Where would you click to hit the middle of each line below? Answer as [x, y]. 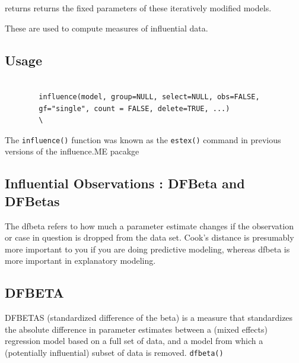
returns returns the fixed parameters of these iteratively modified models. [138, 8]
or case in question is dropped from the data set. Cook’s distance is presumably [149, 237]
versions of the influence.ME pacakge [72, 151]
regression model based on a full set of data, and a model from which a [134, 341]
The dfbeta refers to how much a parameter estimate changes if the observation [149, 225]
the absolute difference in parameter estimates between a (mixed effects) [136, 329]
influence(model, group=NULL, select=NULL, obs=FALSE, [149, 97]
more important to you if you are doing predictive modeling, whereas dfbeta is [147, 249]
